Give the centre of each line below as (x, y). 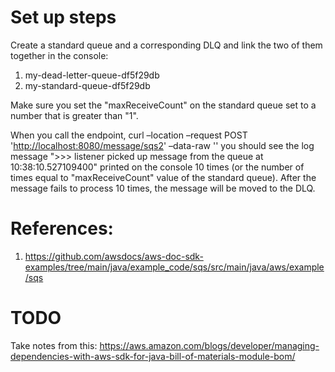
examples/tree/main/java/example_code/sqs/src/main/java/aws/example (174, 267)
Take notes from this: (54, 345)
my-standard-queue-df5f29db (87, 85)
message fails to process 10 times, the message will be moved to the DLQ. (163, 188)
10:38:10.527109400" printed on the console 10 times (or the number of (157, 167)
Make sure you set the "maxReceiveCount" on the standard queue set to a (163, 105)
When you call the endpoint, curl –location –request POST (129, 135)
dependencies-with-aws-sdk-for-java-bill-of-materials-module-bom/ (153, 356)
